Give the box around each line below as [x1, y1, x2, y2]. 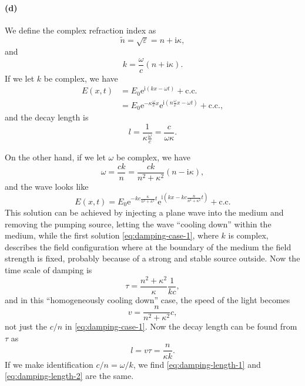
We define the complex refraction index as [5, 24, 156, 36]
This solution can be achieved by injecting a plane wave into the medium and [5, 206, 284, 218]
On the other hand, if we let [5, 151, 106, 163]
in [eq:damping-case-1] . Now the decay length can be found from [65, 320, 297, 333]
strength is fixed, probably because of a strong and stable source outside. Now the [5, 252, 300, 264]
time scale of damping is [5, 263, 92, 276]
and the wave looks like [5, 180, 89, 192]
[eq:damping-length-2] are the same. [5, 370, 134, 382]
